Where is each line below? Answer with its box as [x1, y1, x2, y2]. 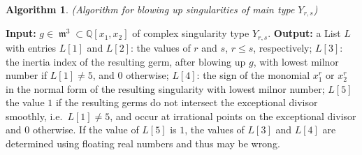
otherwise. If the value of [32, 122, 139, 137]
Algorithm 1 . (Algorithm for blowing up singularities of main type [6, 2, 295, 16]
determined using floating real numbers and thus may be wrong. [6, 136, 280, 151]
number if [6, 68, 48, 82]
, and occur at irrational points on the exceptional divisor [110, 108, 356, 123]
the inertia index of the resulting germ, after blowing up [6, 54, 246, 68]
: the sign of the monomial [196, 68, 310, 82]
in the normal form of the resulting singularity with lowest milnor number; [6, 81, 325, 96]
